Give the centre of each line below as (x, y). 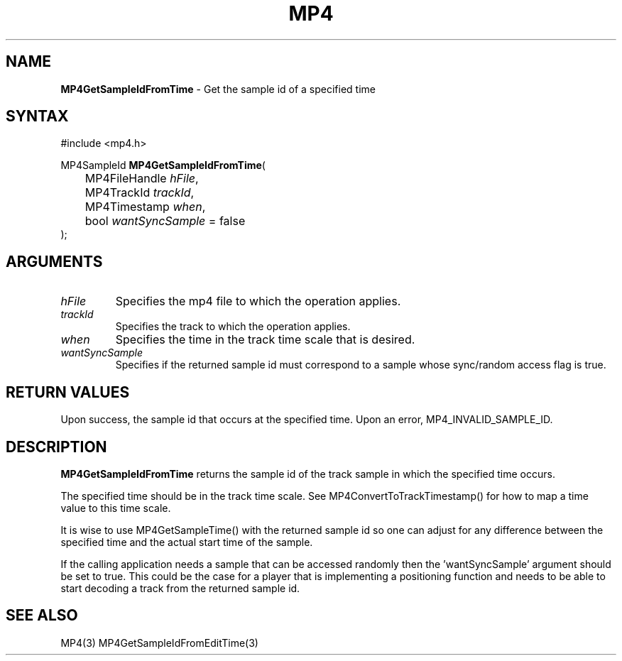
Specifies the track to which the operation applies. (233, 327)
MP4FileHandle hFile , (142, 179)
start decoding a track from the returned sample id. (180, 588)
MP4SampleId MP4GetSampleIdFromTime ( (163, 165)
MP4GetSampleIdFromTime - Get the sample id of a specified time (218, 89)
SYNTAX (37, 116)
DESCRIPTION (56, 447)
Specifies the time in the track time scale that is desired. (265, 340)
